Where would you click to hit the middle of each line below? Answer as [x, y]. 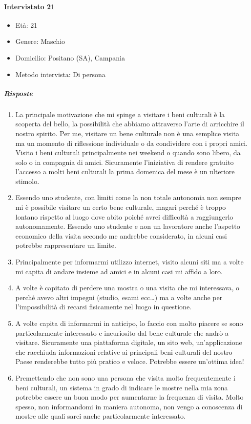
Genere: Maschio [40, 41]
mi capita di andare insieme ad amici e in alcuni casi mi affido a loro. [119, 271]
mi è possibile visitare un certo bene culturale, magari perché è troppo [121, 207]
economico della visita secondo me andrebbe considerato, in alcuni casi [121, 235]
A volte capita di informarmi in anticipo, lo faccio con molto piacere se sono [129, 323]
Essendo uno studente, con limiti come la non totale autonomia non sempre [128, 197]
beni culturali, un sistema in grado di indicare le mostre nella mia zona [122, 387]
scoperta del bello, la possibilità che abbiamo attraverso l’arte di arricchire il [130, 124]
